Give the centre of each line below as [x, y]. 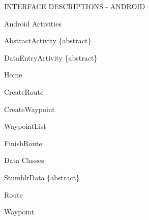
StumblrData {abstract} [42, 177]
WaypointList [25, 126]
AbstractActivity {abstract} [48, 40]
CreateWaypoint [29, 109]
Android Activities [33, 23]
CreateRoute [24, 91]
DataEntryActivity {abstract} [51, 57]
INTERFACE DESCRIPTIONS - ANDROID [75, 6]
